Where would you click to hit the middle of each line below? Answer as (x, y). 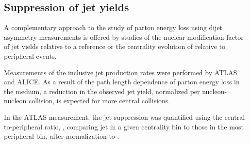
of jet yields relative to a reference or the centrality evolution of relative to (115, 46)
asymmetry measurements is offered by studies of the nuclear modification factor (124, 37)
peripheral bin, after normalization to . (62, 136)
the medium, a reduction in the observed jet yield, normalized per (102, 91)
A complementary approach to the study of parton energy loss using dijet (113, 27)
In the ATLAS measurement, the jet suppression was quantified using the (113, 117)
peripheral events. (30, 56)
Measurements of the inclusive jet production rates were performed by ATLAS (121, 72)
